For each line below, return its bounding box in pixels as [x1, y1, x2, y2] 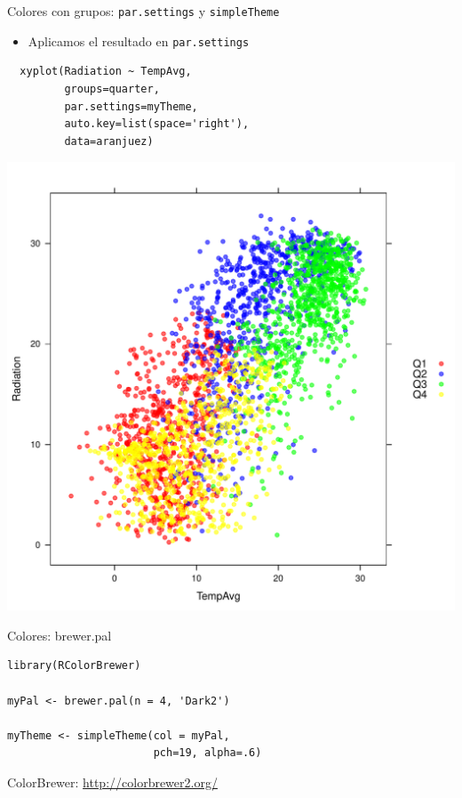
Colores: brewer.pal [7, 625, 112, 644]
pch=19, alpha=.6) [153, 746, 262, 760]
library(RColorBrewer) [7, 659, 141, 673]
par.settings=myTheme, [64, 100, 198, 113]
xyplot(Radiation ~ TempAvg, [20, 65, 192, 78]
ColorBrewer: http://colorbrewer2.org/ [7, 773, 218, 792]
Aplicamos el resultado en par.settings [28, 31, 250, 50]
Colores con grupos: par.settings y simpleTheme [7, 2, 280, 20]
